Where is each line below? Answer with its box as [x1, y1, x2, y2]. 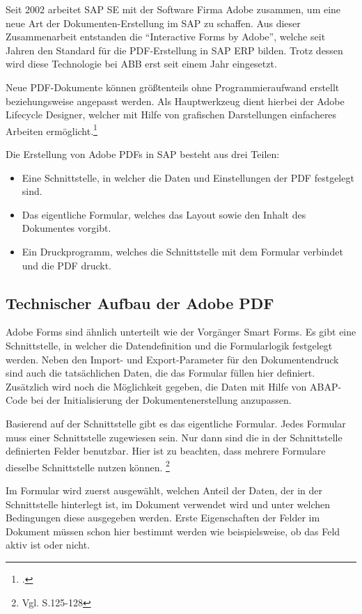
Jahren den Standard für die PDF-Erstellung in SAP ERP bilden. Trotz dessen [6, 42, 343, 57]
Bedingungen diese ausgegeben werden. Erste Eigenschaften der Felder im [6, 510, 320, 525]
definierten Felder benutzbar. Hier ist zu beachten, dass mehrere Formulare [6, 443, 326, 458]
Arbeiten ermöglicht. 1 [6, 121, 97, 138]
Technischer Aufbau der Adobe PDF [6, 292, 274, 313]
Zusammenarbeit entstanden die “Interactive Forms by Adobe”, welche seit [6, 29, 326, 44]
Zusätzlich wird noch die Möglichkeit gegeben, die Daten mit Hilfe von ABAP [6, 379, 338, 393]
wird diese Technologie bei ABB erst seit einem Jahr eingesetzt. [6, 56, 277, 71]
